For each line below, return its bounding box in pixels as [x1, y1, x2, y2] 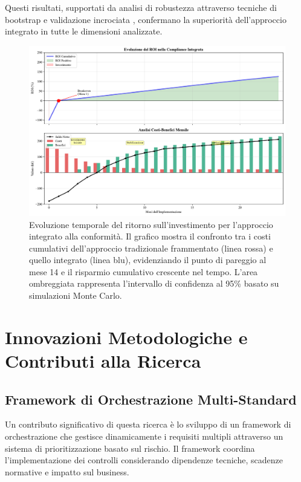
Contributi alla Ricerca [5, 348, 201, 373]
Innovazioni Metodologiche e [5, 324, 248, 349]
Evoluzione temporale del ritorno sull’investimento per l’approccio [29, 218, 273, 230]
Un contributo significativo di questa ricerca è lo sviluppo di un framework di [5, 418, 291, 431]
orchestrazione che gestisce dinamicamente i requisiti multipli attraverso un [5, 430, 283, 443]
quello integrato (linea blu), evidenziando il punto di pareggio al [29, 253, 267, 266]
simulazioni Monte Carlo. [29, 289, 122, 302]
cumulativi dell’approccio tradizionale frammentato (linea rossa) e [29, 241, 273, 254]
